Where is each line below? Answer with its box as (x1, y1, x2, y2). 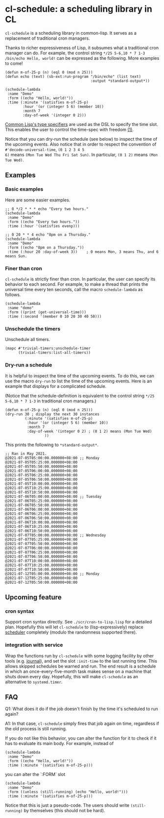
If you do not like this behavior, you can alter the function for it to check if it (5, 735, 157, 741)
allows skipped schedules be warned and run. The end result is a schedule (5, 663, 156, 669)
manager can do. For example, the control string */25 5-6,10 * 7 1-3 (5, 50, 145, 56)
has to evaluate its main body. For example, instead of (5, 741, 114, 746)
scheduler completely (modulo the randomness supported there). (5, 629, 137, 635)
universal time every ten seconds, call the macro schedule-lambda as (5, 286, 143, 292)
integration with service (5, 642, 63, 648)
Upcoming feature (5, 593, 62, 601)
